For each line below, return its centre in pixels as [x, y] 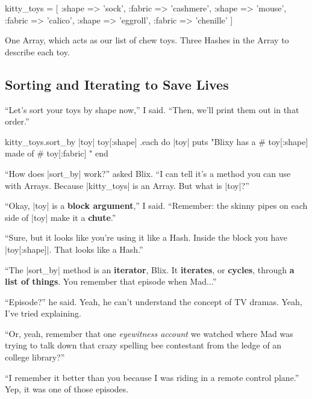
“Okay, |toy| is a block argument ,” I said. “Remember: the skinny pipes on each [156, 206]
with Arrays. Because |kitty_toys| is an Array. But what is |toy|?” [127, 185]
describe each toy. [37, 51]
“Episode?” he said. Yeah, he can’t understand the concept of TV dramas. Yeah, [154, 301]
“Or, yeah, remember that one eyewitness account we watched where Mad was [149, 333]
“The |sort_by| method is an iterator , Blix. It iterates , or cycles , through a [150, 269]
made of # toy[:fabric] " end [57, 153]
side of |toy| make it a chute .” [61, 217]
